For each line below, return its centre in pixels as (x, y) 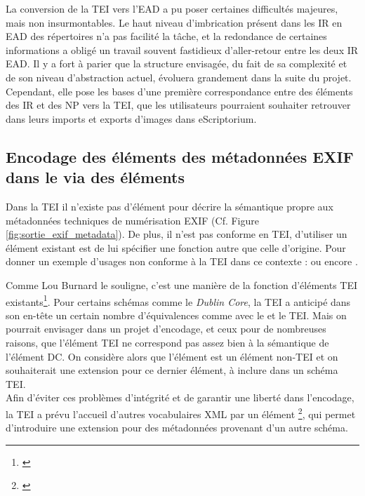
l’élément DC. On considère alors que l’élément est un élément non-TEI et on (172, 356)
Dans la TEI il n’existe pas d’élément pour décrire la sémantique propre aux (170, 206)
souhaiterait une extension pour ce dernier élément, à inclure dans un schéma (172, 370)
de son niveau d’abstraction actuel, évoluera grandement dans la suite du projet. (179, 77)
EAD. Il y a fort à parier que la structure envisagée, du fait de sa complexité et (177, 63)
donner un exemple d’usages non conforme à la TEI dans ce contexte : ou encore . (182, 261)
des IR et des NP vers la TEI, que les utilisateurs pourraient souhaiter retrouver (178, 105)
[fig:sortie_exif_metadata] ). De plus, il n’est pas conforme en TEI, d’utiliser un (177, 234)
